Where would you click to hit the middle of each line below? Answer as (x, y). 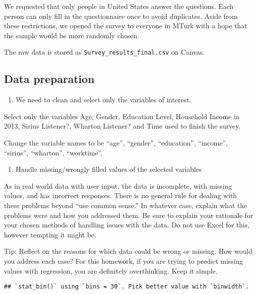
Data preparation (49, 79)
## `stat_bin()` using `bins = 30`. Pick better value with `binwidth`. (127, 287)
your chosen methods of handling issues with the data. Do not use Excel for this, (127, 225)
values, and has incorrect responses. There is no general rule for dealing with (121, 195)
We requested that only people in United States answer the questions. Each (119, 6)
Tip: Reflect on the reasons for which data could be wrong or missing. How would (128, 251)
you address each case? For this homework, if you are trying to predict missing (124, 260)
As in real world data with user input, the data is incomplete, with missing (118, 185)
